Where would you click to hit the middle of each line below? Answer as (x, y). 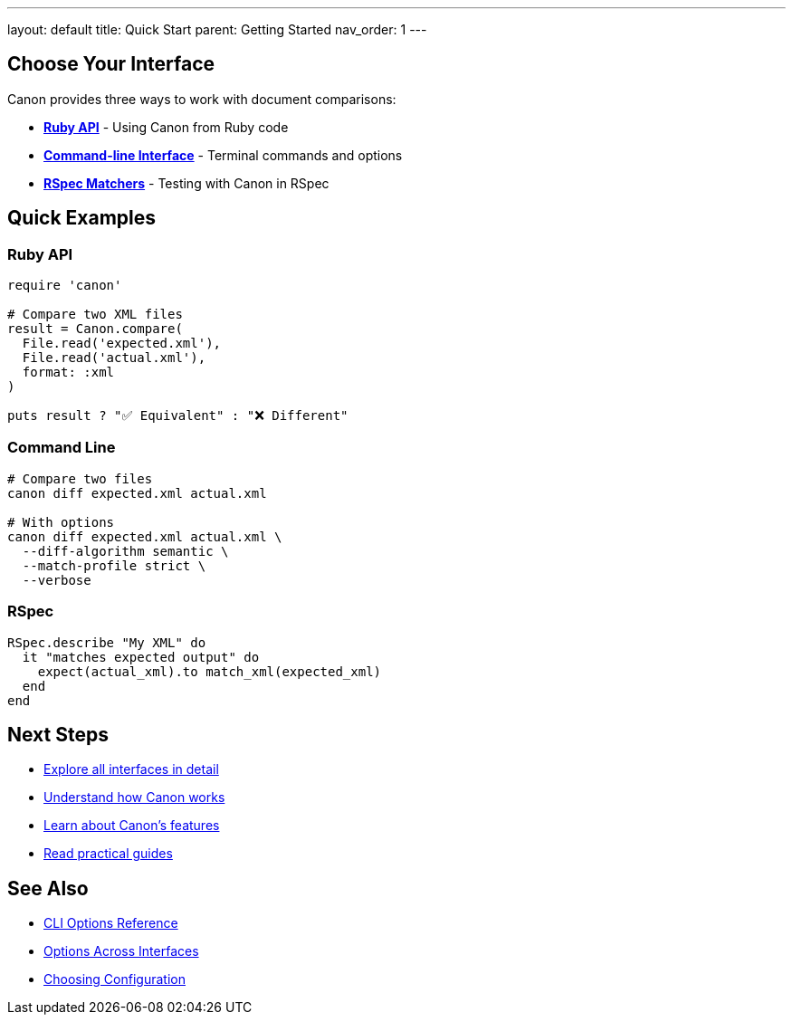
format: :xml (68, 373)
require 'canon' (65, 286)
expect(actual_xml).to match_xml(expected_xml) (210, 671)
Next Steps (58, 734)
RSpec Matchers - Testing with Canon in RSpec (186, 183)
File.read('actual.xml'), (114, 358)
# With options (61, 522)
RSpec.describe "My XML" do (107, 642)
